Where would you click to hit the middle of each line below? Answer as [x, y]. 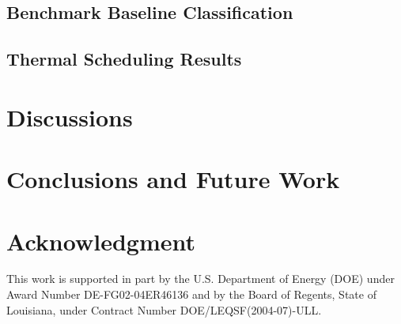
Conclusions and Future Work [173, 179]
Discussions [70, 117]
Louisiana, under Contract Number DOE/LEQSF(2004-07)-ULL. [164, 309]
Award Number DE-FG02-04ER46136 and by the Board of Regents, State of [191, 294]
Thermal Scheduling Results [124, 59]
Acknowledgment [101, 241]
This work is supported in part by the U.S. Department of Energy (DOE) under [200, 279]
